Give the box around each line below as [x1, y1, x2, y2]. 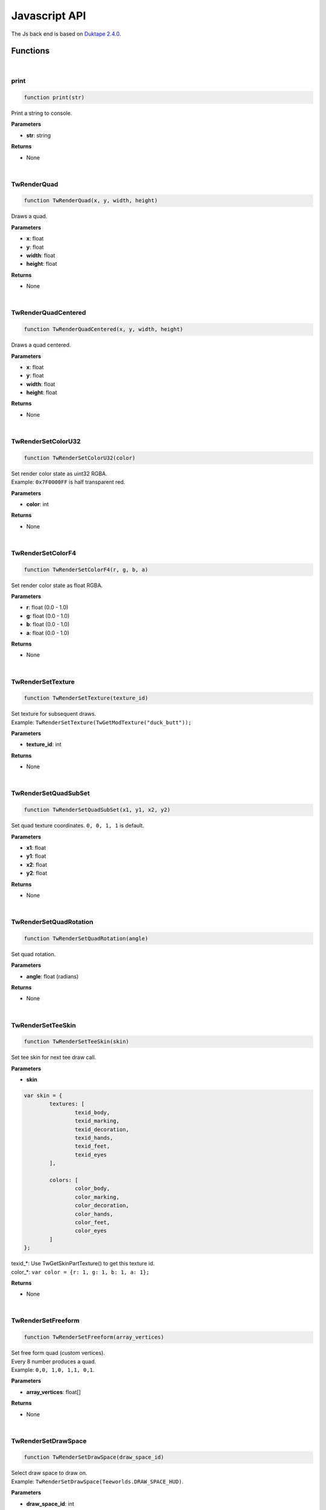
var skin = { [24, 1092, 63, 1099]
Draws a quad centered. [11, 341, 71, 349]
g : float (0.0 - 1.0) [26, 612, 70, 619]
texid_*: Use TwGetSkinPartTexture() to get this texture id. [11, 1260, 155, 1267]
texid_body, [74, 1109, 110, 1116]
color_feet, [74, 1219, 110, 1226]
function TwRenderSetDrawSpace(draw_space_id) [24, 1454, 164, 1461]
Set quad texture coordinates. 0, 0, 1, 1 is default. [11, 822, 144, 829]
